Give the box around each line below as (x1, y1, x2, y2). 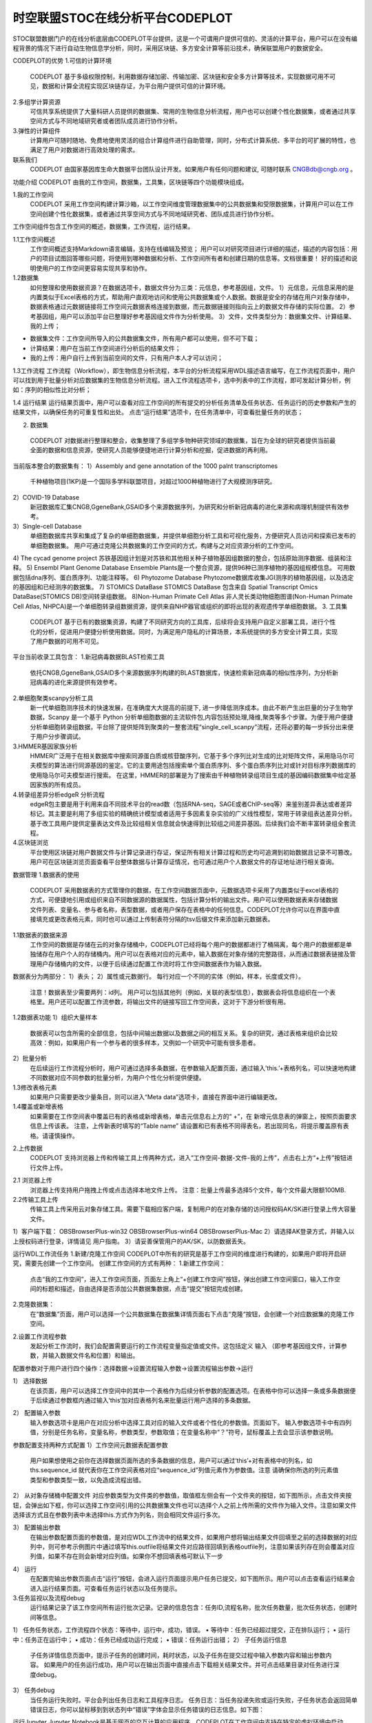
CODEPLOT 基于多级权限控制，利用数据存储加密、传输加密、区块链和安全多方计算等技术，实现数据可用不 (30, 72, 330, 81)
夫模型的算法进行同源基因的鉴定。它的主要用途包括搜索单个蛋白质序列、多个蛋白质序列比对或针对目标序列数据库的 (30, 762, 356, 770)
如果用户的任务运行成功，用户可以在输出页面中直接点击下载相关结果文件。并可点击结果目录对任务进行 (43, 1661, 333, 1669)
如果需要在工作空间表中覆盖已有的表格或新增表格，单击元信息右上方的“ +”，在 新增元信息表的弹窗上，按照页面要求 (30, 1112, 357, 1120)
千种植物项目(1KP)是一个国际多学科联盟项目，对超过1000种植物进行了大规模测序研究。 (30, 478, 276, 486)
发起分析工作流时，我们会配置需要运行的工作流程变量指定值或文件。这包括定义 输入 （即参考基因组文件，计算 (30, 1342, 341, 1350)
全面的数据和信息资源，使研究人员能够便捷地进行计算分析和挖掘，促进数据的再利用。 (30, 446, 271, 454)
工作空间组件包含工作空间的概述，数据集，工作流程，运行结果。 (12, 223, 194, 231)
